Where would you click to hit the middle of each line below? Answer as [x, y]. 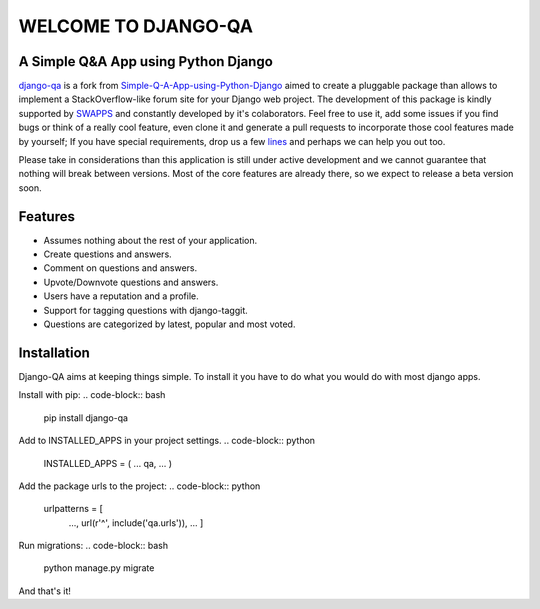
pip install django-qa [86, 417]
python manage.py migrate [99, 568]
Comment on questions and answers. [120, 268]
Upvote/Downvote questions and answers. [131, 282]
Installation [54, 352]
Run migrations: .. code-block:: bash [93, 546]
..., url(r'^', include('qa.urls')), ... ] [136, 522]
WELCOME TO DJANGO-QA [136, 26]
